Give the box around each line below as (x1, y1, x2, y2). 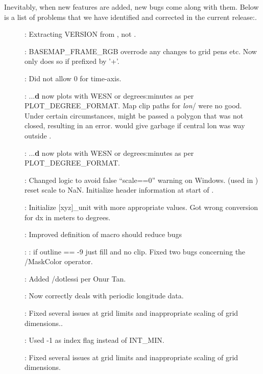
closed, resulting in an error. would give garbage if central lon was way (25, 120, 245, 131)
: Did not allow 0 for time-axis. (25, 73, 122, 83)
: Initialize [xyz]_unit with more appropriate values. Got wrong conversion (25, 201, 258, 212)
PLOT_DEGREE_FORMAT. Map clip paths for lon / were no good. (25, 100, 242, 111)
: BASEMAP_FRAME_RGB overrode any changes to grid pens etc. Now (25, 45, 257, 56)
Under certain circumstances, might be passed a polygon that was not (25, 110, 244, 121)
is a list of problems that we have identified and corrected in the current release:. (4, 11, 257, 22)
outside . (25, 130, 52, 141)
